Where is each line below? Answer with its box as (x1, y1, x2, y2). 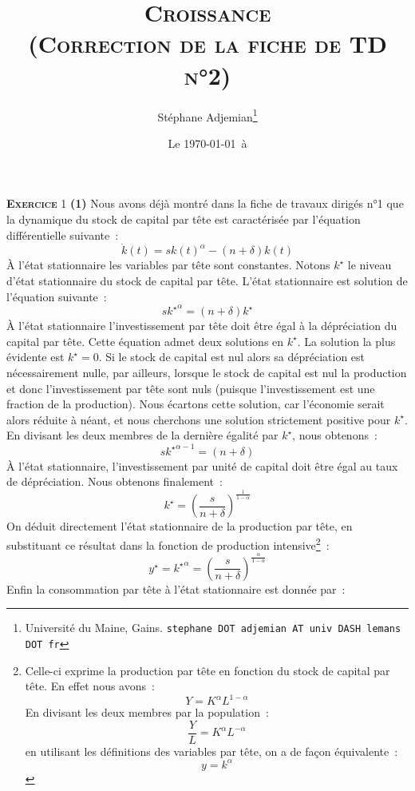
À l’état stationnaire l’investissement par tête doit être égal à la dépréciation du (6, 317, 397, 334)
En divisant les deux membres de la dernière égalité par (6, 427, 279, 443)
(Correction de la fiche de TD (28, 27, 387, 60)
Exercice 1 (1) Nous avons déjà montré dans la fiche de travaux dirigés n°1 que (6, 195, 404, 212)
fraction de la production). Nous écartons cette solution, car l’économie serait (6, 395, 385, 412)
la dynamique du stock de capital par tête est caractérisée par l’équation (6, 210, 361, 227)
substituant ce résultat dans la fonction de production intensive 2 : (6, 535, 330, 553)
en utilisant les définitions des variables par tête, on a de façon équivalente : (25, 742, 398, 759)
